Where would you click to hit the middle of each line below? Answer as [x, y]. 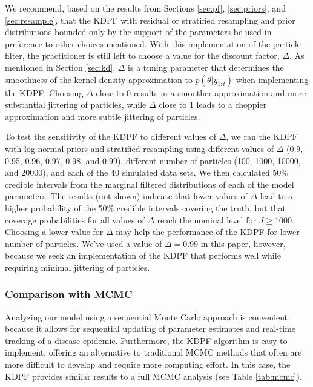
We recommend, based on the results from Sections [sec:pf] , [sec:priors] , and [145, 8]
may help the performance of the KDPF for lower [208, 232]
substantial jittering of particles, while [76, 104]
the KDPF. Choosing [44, 92]
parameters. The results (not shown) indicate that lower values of [126, 196]
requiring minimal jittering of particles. [77, 267]
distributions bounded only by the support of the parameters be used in [138, 32]
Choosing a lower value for [54, 232]
